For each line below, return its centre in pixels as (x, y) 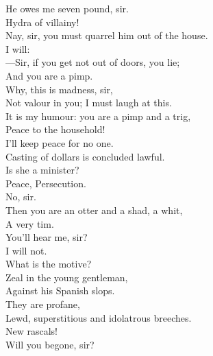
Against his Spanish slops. (60, 290)
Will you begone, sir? (50, 344)
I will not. (26, 250)
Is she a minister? (42, 170)
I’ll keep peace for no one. (60, 142)
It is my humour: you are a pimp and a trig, (98, 116)
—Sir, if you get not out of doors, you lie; (93, 62)
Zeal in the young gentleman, (67, 277)
